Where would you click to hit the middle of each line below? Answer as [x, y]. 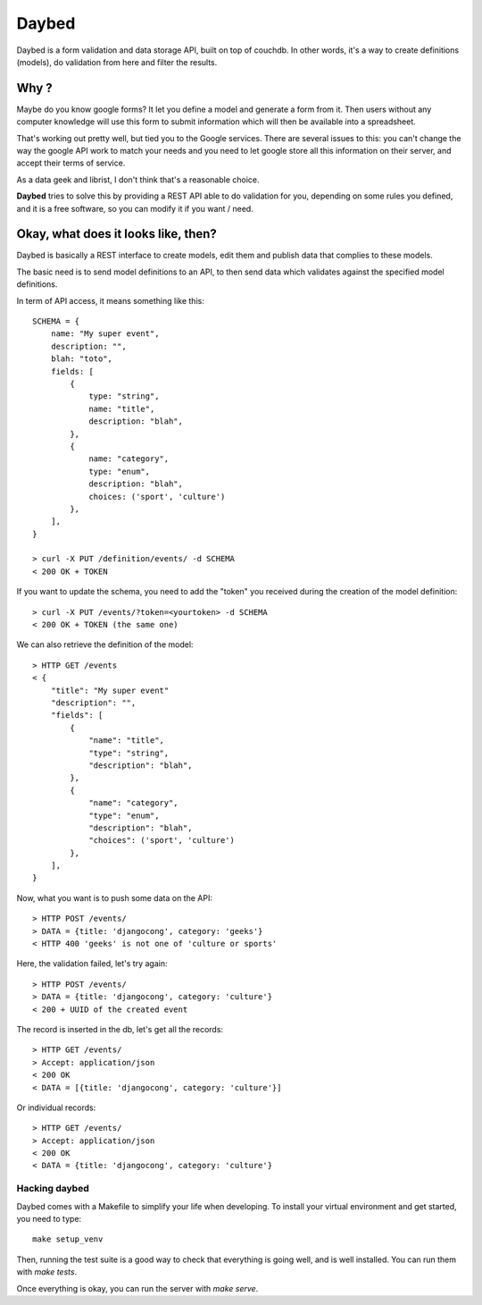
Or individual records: [56, 1107]
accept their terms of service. [71, 163]
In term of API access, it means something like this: [110, 300]
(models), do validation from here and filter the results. [117, 62]
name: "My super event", [105, 334]
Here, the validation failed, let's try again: [92, 964]
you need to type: [49, 1219]
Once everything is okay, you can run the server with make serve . [137, 1288]
